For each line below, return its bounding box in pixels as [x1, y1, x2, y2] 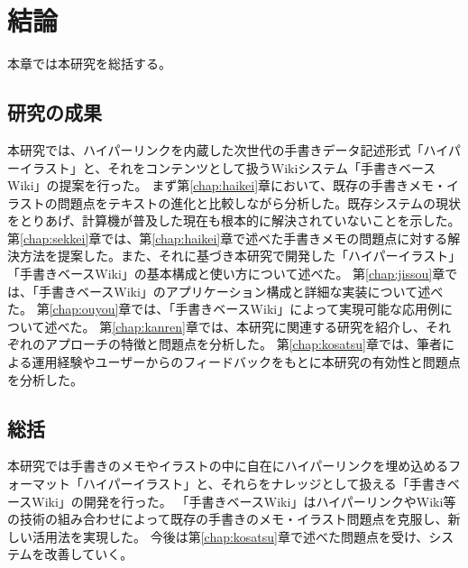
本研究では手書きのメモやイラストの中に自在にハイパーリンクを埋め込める [7, 456, 449, 475]
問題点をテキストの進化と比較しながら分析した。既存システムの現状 [57, 193, 461, 212]
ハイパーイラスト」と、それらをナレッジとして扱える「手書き [82, 474, 447, 493]
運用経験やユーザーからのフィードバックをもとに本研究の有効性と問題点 [32, 353, 461, 371]
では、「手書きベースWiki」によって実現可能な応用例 [131, 299, 441, 318]
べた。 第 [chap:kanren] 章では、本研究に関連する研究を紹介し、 [57, 316, 426, 335]
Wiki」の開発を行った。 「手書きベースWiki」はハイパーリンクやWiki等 [32, 491, 456, 510]
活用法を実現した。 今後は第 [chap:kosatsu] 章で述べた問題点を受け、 [32, 527, 429, 545]
